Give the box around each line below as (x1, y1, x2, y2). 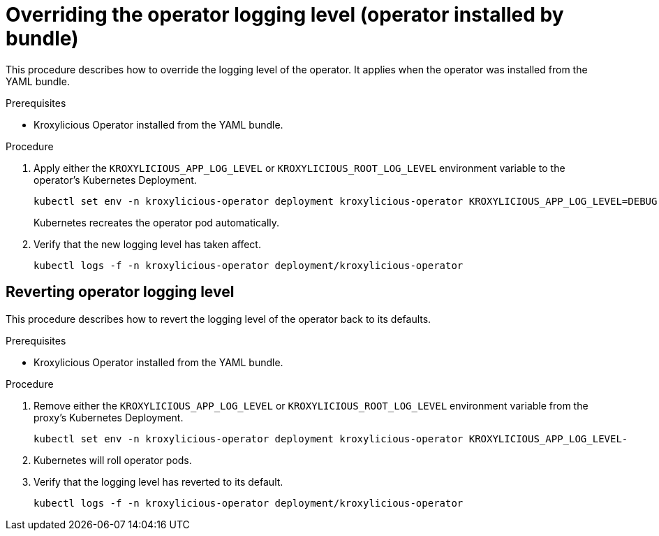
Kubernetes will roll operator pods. (34, 454, 192, 466)
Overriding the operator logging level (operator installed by (6, 3, 564, 27)
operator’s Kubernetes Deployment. (34, 173, 197, 186)
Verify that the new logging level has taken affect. (34, 238, 261, 250)
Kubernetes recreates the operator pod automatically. (34, 216, 280, 229)
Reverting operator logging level (6, 283, 235, 301)
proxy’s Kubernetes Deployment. (34, 411, 184, 423)
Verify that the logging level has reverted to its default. (34, 475, 283, 488)
